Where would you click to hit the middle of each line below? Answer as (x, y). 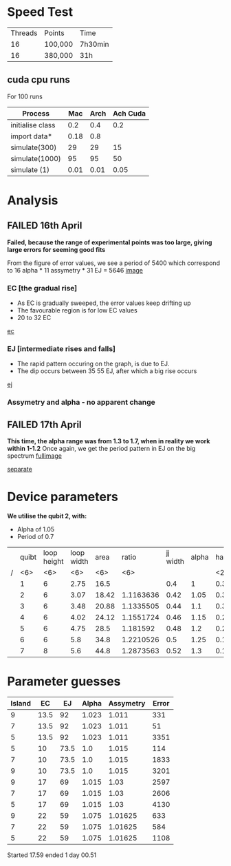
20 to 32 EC (34, 318)
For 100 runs (25, 96)
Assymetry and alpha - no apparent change (81, 402)
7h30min (94, 44)
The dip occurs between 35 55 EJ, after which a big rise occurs (107, 371)
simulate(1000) (36, 158)
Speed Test (40, 12)
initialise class (33, 125)
